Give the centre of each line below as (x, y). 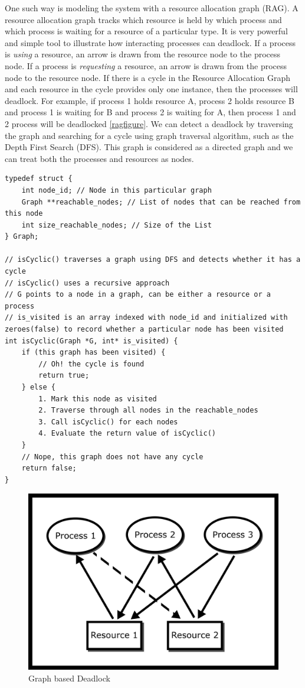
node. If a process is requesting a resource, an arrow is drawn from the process (146, 65)
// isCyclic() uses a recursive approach (87, 283)
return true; (64, 376)
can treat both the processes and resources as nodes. (99, 158)
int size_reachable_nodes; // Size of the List (117, 225)
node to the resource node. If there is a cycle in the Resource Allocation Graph (148, 77)
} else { (38, 387)
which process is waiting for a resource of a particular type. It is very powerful (146, 31)
